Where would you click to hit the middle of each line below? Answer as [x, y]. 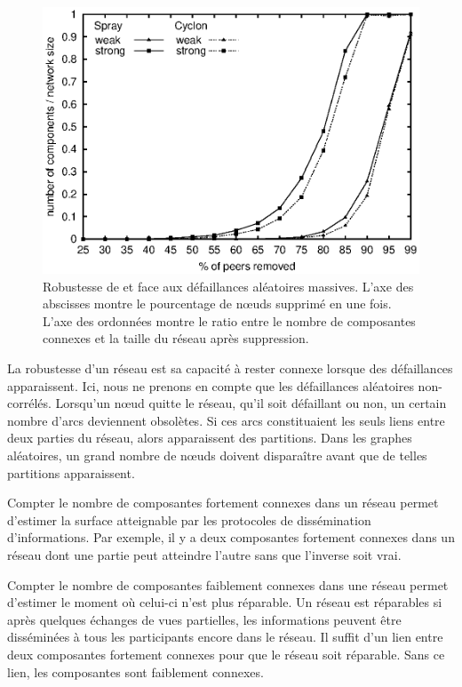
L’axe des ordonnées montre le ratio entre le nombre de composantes [229, 320]
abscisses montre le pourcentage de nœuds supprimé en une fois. [217, 304]
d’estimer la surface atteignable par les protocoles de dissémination [189, 519]
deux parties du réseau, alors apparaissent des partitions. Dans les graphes [210, 438]
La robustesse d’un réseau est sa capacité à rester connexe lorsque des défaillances [230, 368]
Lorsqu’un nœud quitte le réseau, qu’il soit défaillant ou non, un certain [251, 403]
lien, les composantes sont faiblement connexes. [135, 671]
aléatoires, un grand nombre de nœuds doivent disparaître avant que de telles [217, 455]
